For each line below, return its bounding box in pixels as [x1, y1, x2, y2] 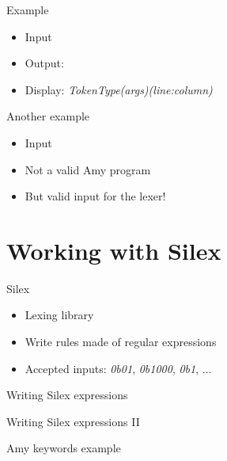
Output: [25, 55, 64, 71]
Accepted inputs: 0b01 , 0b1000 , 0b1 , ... [25, 360, 212, 376]
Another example [6, 108, 90, 124]
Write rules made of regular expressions [25, 333, 217, 350]
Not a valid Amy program [25, 161, 151, 177]
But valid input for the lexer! [25, 188, 166, 204]
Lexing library [25, 307, 94, 323]
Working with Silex [6, 234, 221, 266]
